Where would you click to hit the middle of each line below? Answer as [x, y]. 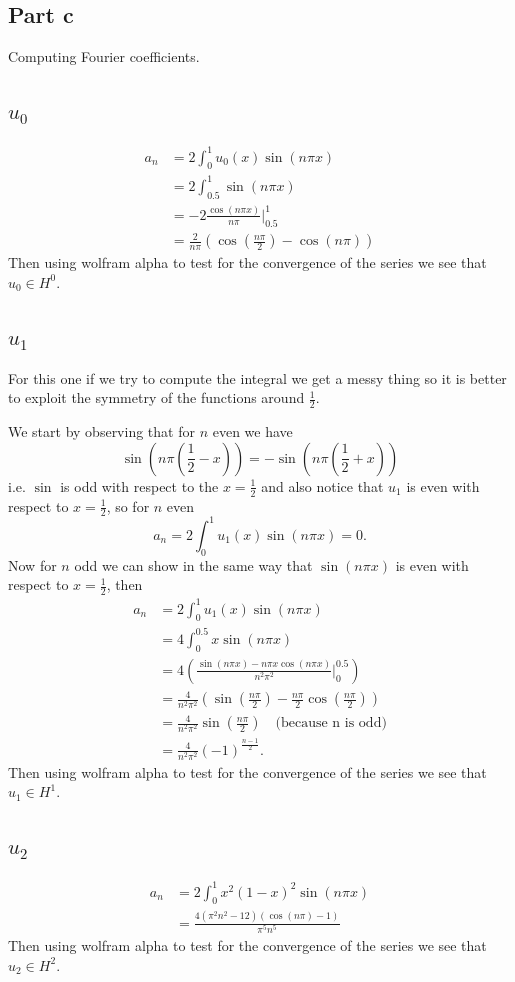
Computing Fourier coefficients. [104, 56]
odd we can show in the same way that [193, 564]
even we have [252, 431]
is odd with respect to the [139, 485]
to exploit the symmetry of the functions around [156, 397]
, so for [128, 505]
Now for [32, 564]
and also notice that [322, 485]
